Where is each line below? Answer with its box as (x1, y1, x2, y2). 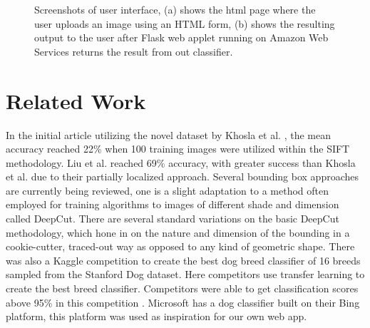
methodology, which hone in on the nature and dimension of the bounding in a (6, 225, 350, 240)
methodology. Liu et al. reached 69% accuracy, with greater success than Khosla (6, 155, 356, 170)
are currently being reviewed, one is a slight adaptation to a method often (6, 183, 329, 198)
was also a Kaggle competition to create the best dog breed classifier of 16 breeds (6, 252, 361, 267)
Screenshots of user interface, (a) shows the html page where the (34, 2, 316, 16)
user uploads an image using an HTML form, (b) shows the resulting (34, 16, 335, 31)
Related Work (6, 86, 146, 115)
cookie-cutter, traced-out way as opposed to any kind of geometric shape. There (6, 239, 355, 254)
